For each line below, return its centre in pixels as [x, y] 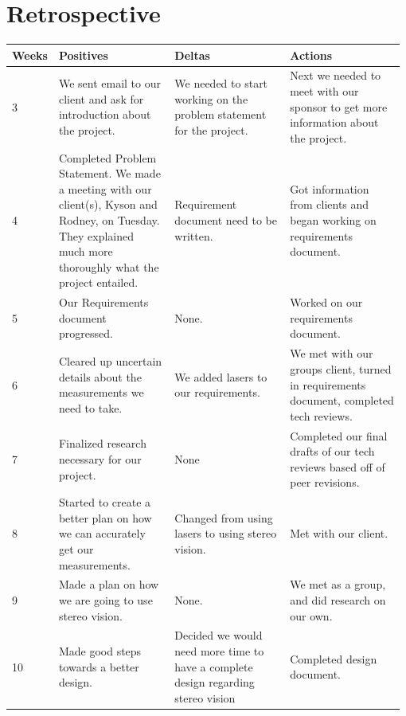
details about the [100, 376]
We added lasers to [221, 376]
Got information [330, 188]
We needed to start [221, 83]
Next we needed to [336, 75]
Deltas [192, 55]
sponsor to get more [339, 106]
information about [334, 122]
